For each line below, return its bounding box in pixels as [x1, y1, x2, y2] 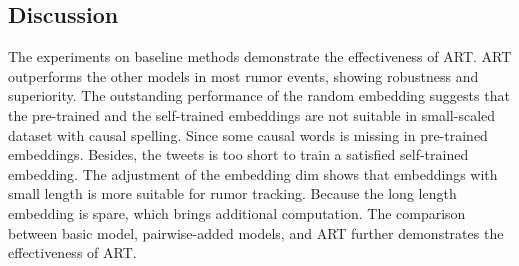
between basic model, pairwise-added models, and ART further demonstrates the [8, 222, 504, 243]
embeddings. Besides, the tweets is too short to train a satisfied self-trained [8, 144, 469, 165]
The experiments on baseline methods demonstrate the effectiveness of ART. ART [8, 46, 512, 67]
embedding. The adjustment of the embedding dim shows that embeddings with [8, 163, 498, 184]
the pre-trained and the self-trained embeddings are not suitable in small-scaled [8, 104, 496, 125]
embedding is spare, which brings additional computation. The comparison [8, 202, 466, 223]
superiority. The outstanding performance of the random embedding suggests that [8, 85, 510, 106]
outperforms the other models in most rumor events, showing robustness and [8, 65, 479, 86]
